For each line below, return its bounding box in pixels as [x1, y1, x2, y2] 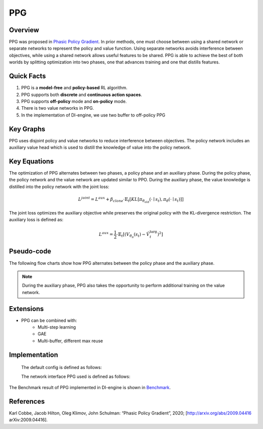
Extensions [9, 305, 44, 313]
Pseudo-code [9, 247, 51, 255]
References [9, 397, 45, 406]
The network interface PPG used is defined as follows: [21, 373, 131, 379]
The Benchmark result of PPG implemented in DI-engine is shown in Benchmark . [9, 384, 171, 390]
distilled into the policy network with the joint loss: [9, 183, 110, 190]
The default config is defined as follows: [21, 365, 102, 370]
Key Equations [9, 157, 54, 165]
